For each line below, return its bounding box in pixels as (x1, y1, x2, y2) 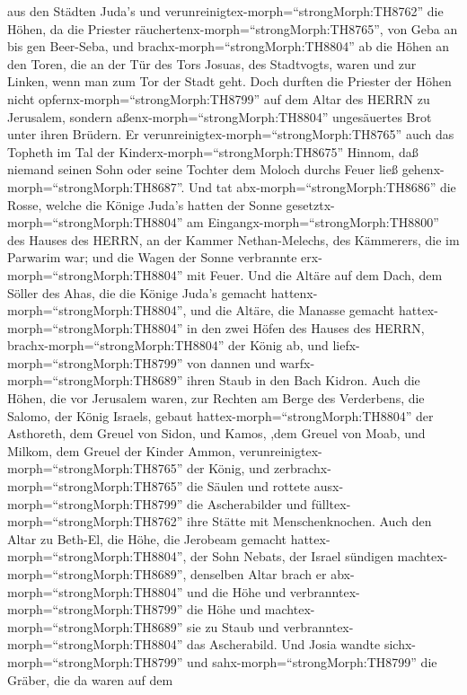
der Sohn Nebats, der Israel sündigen (190, 547, 393, 566)
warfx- (279, 353, 315, 372)
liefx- (332, 336, 360, 355)
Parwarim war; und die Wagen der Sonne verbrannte (7, 248, 297, 267)
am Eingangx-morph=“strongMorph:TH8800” (187, 213, 439, 232)
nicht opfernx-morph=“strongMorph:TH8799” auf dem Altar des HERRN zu (7, 89, 430, 108)
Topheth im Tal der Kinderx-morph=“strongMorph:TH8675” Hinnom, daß (7, 142, 419, 161)
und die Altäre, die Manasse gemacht (190, 301, 395, 320)
